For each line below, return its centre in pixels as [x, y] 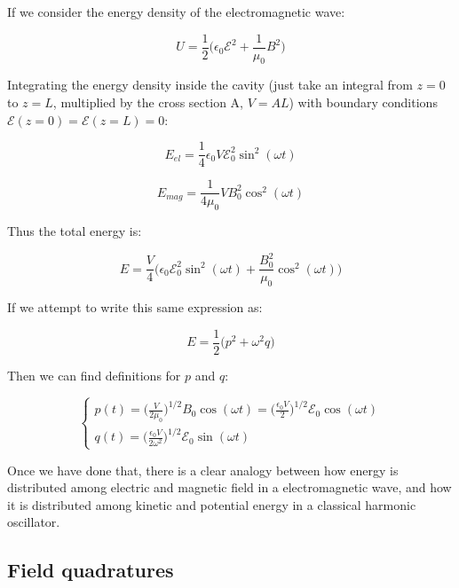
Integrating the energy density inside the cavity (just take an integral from [210, 85]
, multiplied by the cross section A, [148, 102]
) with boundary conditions [363, 102]
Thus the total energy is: [75, 231]
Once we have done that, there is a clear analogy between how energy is [203, 470]
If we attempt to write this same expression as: [135, 307]
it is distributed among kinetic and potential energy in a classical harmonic [212, 504]
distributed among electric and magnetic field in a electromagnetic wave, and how [229, 487]
